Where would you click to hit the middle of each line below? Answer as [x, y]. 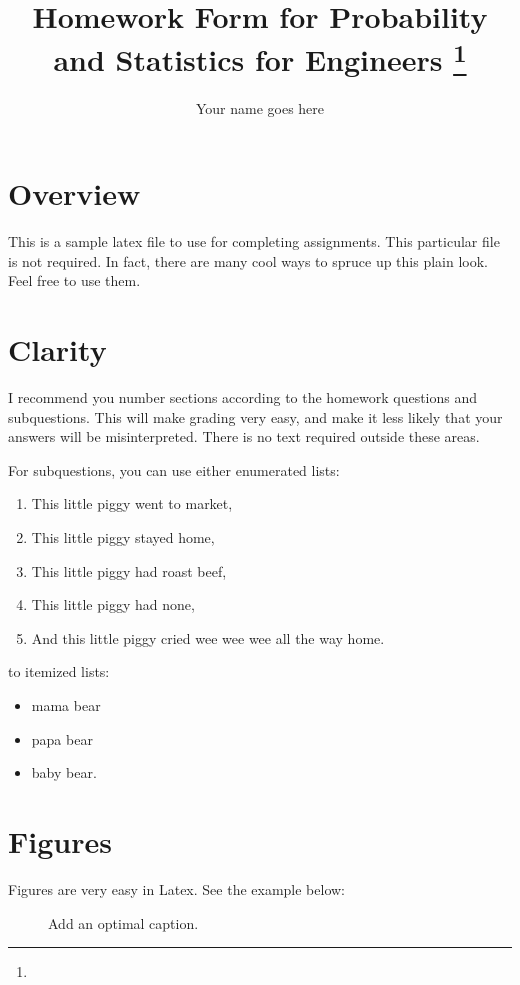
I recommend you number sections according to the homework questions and [243, 397]
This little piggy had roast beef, [129, 570]
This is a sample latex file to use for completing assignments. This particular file [254, 241]
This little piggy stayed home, [123, 537]
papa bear [62, 738]
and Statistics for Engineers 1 [260, 57]
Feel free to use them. [74, 280]
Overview [74, 193]
